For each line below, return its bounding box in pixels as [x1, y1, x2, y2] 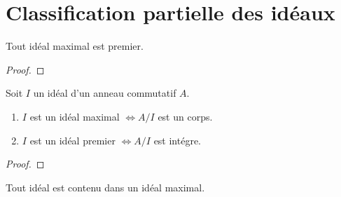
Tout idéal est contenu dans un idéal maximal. [6, 179, 205, 194]
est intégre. [153, 133, 202, 147]
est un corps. [158, 109, 213, 123]
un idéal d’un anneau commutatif [33, 86, 176, 100]
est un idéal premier [29, 133, 116, 147]
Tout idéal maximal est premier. [6, 39, 144, 53]
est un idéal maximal [29, 109, 120, 123]
